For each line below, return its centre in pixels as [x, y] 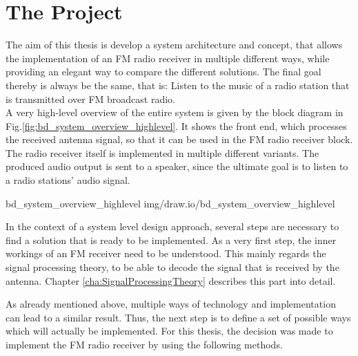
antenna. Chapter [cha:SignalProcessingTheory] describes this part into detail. [171, 280]
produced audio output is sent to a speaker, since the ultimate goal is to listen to [177, 166]
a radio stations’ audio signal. [68, 180]
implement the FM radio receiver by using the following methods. [144, 344]
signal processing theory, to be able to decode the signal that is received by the [172, 267]
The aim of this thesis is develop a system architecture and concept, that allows [174, 45]
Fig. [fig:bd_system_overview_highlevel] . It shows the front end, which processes [176, 125]
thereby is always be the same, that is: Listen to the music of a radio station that [178, 85]
